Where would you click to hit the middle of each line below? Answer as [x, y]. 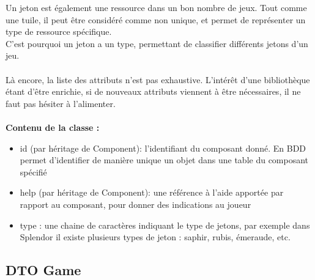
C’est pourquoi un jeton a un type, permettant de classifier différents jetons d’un [157, 43]
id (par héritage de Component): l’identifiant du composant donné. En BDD [163, 148]
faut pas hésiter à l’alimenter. [61, 103]
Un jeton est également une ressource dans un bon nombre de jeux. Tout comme [156, 7]
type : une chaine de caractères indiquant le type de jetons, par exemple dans [165, 225]
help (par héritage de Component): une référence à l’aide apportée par [152, 192]
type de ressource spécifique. [59, 31]
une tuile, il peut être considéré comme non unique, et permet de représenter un [156, 19]
